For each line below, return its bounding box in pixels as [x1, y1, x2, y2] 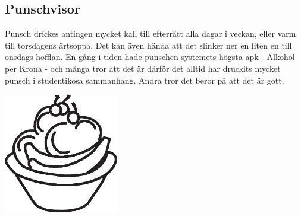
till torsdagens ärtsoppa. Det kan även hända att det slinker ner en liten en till [5, 39, 292, 51]
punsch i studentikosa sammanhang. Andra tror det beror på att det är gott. [5, 74, 284, 86]
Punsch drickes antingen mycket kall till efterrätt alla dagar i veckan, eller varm [5, 27, 296, 40]
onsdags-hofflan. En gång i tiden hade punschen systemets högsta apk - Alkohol [5, 50, 295, 63]
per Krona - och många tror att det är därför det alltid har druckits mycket [5, 62, 281, 74]
